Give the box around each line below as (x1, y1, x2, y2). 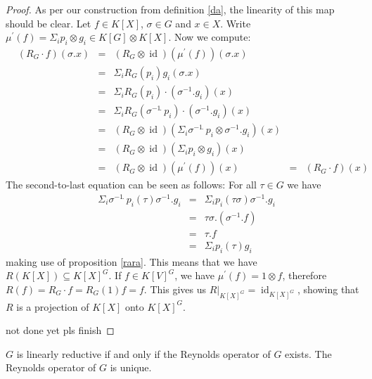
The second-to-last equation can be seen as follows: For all (6, 177, 257, 192)
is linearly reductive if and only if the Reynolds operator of (16, 346, 271, 361)
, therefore (282, 268, 327, 283)
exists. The (285, 346, 332, 361)
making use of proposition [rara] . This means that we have (6, 254, 257, 269)
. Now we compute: (168, 30, 251, 44)
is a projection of (16, 299, 89, 314)
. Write (220, 15, 251, 30)
